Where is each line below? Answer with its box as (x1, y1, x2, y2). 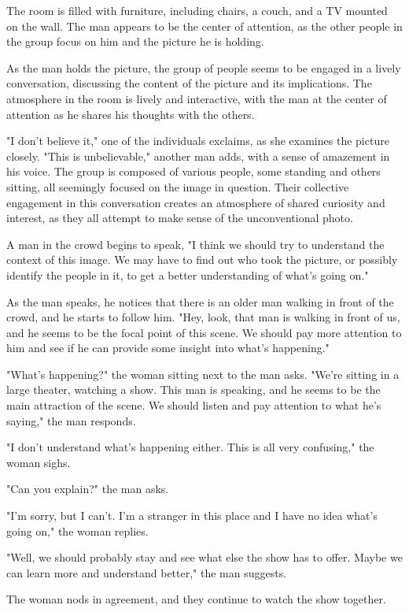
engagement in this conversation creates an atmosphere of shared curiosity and (6, 194, 385, 210)
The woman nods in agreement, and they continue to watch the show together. (6, 591, 386, 607)
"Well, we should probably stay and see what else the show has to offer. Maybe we (6, 549, 403, 566)
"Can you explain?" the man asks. (6, 480, 169, 497)
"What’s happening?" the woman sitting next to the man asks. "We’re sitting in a (6, 365, 400, 382)
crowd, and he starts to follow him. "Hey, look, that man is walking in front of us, (6, 309, 400, 325)
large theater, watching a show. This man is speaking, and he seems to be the (6, 381, 381, 398)
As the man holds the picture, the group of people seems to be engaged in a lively (6, 59, 401, 76)
